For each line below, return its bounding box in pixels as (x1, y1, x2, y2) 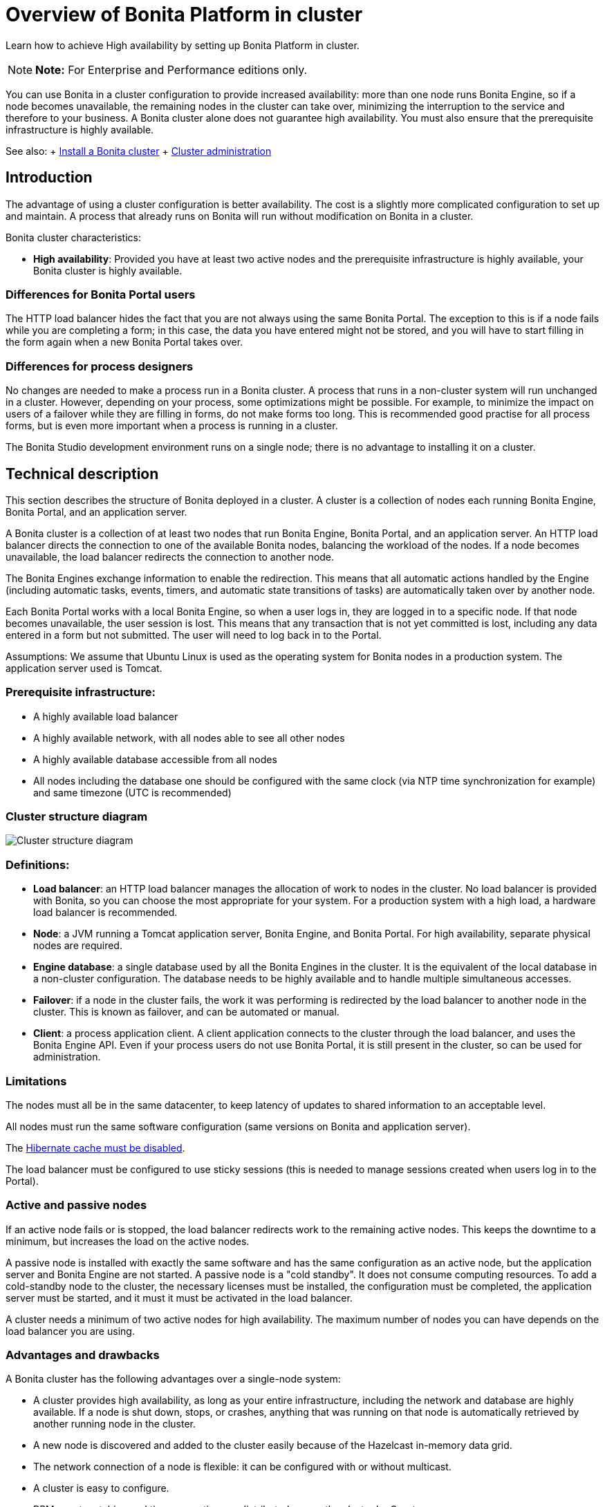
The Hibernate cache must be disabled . (6, 1141, 185, 1154)
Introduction (6, 169, 93, 187)
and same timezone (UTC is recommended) (33, 786, 232, 798)
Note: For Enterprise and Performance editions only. (35, 62, 308, 77)
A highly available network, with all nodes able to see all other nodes (33, 731, 345, 744)
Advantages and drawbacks (6, 1348, 160, 1363)
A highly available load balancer (33, 710, 178, 722)
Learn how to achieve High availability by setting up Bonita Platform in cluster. (6, 39, 360, 51)
